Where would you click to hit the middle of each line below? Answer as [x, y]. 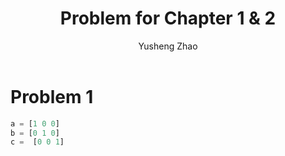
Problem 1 [52, 96]
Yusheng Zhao [168, 46]
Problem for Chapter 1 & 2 [168, 18]
